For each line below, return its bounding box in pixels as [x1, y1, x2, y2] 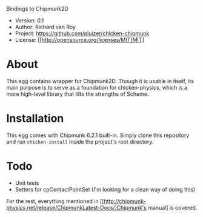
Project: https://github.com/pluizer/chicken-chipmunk [15, 30, 150, 37]
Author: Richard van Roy [15, 24, 76, 30]
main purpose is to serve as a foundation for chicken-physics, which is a [6, 84, 188, 91]
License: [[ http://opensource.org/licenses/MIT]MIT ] [15, 36, 144, 43]
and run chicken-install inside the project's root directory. [6, 138, 154, 145]
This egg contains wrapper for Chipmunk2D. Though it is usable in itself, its [6, 77, 194, 84]
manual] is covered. [148, 204, 198, 211]
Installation [6, 112, 64, 125]
